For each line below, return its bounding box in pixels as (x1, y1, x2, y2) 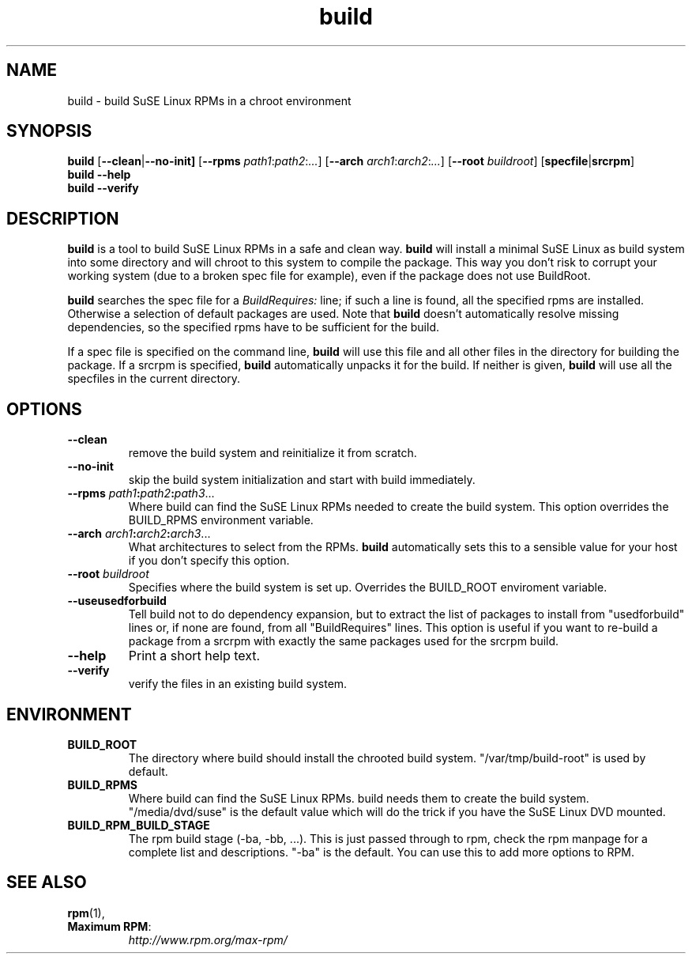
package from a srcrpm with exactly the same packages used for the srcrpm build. (128, 634, 559, 648)
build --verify (67, 181, 139, 195)
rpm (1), (67, 905, 105, 920)
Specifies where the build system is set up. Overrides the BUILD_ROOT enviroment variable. (128, 580, 607, 595)
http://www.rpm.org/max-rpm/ (128, 932, 288, 947)
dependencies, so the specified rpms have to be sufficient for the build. (67, 320, 439, 334)
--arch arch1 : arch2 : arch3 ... (67, 527, 211, 541)
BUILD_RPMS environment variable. (128, 513, 314, 527)
